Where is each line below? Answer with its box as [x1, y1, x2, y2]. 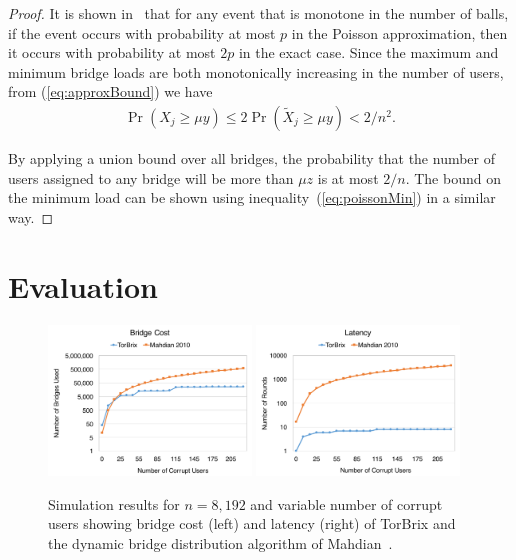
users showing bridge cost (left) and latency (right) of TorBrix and [48, 513, 456, 534]
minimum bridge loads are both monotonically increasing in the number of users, [8, 61, 504, 82]
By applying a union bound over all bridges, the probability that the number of [8, 148, 496, 168]
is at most [317, 167, 379, 188]
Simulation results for [48, 493, 180, 514]
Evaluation [8, 265, 158, 306]
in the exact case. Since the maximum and [238, 42, 499, 63]
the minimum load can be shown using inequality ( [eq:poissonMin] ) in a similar [8, 187, 496, 208]
